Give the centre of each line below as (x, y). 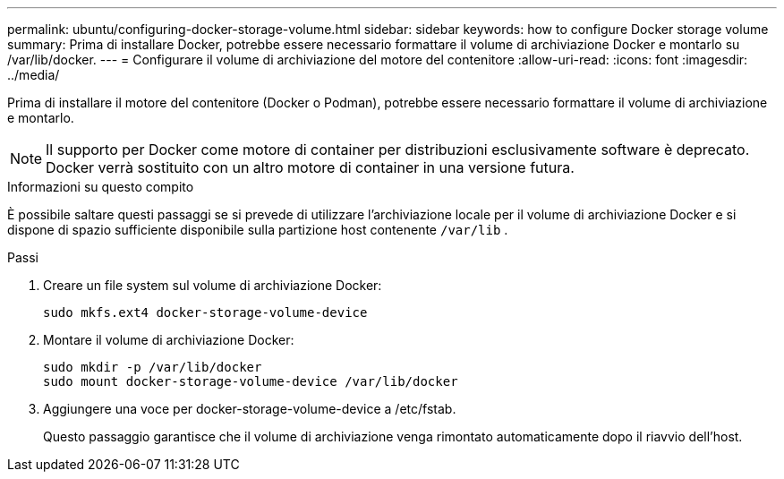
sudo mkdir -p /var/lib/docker (153, 367)
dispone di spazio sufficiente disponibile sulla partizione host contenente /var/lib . (258, 230)
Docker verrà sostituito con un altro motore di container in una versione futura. (310, 167)
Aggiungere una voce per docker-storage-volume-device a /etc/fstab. (250, 409)
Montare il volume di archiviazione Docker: (169, 340)
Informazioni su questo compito (101, 187)
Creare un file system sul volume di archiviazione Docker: (213, 285)
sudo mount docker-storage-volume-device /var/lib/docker (251, 381)
